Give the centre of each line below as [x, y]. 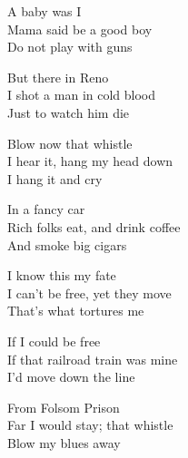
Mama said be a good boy [80, 29]
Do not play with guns [70, 47]
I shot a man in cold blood [82, 95]
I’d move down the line [71, 377]
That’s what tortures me [76, 311]
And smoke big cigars [67, 244]
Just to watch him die [69, 112]
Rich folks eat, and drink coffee [94, 226]
